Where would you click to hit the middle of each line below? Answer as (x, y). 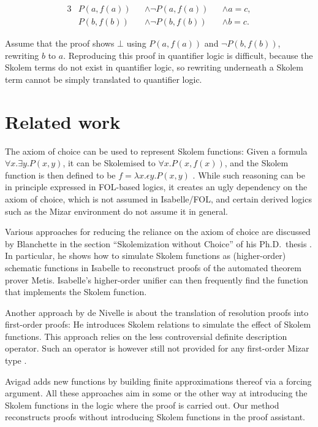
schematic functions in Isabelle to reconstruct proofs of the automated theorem (153, 267)
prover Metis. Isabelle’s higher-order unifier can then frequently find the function (157, 279)
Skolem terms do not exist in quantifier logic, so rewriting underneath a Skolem (154, 67)
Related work (63, 121)
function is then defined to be (60, 175)
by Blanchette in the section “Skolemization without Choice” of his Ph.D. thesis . (159, 243)
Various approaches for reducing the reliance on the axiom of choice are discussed (158, 232)
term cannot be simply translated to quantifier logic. (104, 79)
